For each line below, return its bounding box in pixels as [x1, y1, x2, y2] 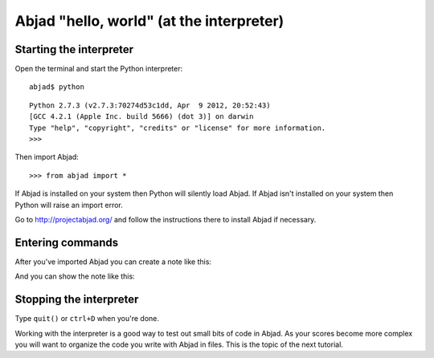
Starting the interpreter [14, 43, 134, 56]
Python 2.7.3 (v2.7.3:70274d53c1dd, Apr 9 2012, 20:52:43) [29, 100, 271, 110]
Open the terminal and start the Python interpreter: [14, 64, 183, 74]
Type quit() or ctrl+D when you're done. [14, 314, 160, 323]
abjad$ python [29, 83, 84, 92]
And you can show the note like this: [14, 271, 136, 281]
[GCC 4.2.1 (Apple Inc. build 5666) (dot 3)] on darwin [29, 112, 254, 121]
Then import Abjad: [14, 153, 80, 162]
